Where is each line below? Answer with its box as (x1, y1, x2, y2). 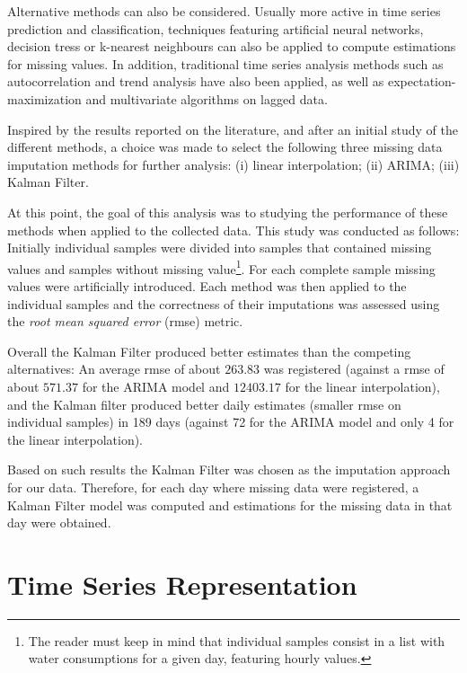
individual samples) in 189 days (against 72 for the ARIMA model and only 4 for (7, 412, 454, 431)
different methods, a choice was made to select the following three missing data (7, 137, 443, 156)
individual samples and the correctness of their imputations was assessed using (7, 294, 440, 313)
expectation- (388, 72, 456, 91)
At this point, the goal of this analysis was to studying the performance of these (7, 202, 448, 221)
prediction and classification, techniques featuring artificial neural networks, (7, 19, 424, 38)
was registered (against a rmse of (263, 359, 445, 378)
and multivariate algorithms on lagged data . (85, 89, 328, 108)
